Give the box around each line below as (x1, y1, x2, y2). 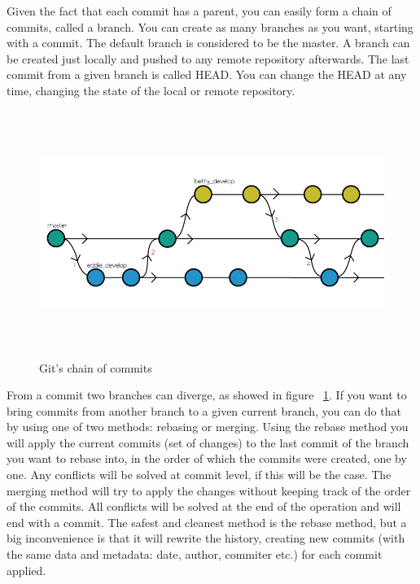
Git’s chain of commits (39, 359, 152, 376)
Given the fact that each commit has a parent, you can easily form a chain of (7, 2, 392, 19)
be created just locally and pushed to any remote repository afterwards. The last (7, 50, 409, 67)
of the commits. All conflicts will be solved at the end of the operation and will (7, 498, 401, 515)
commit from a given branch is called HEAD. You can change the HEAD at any (7, 66, 407, 83)
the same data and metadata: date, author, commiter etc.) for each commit (7, 546, 383, 563)
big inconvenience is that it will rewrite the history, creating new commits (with (7, 530, 405, 547)
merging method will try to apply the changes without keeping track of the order (7, 482, 411, 499)
